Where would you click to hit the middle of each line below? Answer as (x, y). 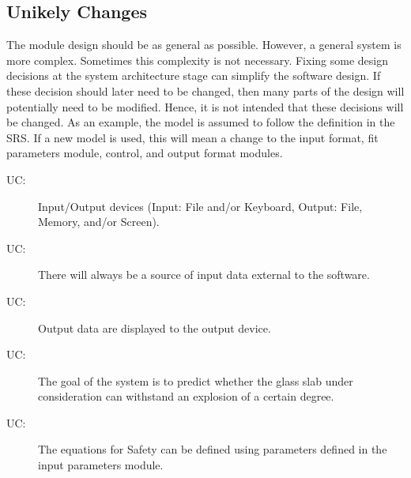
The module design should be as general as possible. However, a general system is (204, 45)
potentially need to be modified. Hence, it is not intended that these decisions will (205, 106)
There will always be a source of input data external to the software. (204, 275)
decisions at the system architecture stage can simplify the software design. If (194, 75)
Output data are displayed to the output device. (155, 327)
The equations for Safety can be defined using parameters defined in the (213, 449)
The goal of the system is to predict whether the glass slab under (196, 380)
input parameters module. (101, 465)
